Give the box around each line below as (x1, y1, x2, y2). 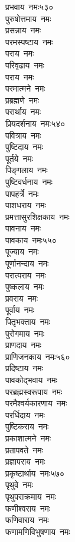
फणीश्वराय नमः (5, 502, 51, 514)
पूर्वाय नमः (5, 303, 35, 316)
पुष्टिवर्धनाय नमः (5, 175, 53, 187)
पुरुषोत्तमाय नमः (5, 12, 51, 24)
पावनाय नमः (5, 222, 41, 234)
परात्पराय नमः (5, 268, 46, 281)
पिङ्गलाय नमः (5, 164, 48, 176)
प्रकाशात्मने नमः (5, 431, 51, 444)
